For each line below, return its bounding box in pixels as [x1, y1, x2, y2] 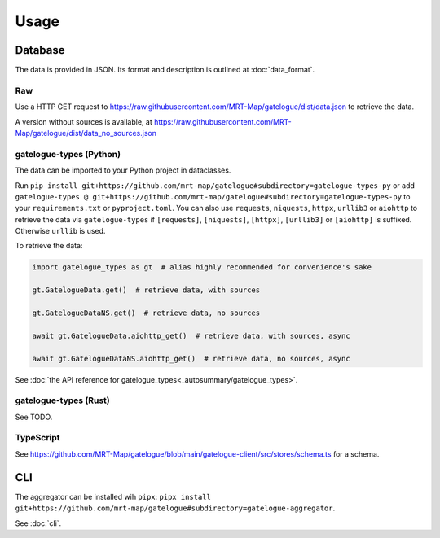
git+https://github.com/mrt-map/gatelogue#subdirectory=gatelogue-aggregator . [15, 503, 336, 513]
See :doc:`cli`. [15, 518, 62, 528]
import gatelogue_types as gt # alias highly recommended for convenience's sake [32, 263, 372, 272]
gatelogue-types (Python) [15, 148, 121, 160]
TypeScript [15, 432, 60, 444]
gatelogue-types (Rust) [15, 395, 110, 406]
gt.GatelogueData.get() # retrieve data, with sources [32, 286, 261, 295]
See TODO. [15, 412, 53, 422]
